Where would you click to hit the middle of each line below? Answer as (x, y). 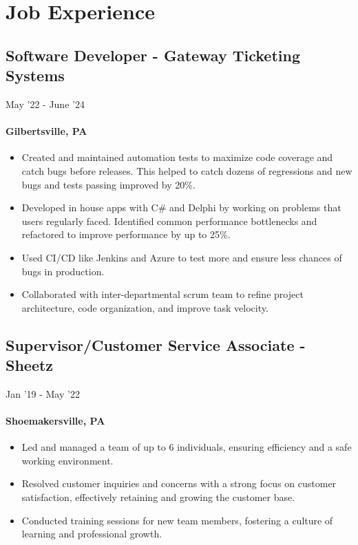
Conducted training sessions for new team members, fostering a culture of (177, 520)
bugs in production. (63, 271)
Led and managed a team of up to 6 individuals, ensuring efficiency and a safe (187, 447)
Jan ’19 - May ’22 (43, 393)
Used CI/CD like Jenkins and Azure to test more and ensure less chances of (182, 257)
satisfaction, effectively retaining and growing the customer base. (158, 497)
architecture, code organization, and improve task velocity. (145, 307)
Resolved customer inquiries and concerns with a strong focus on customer (179, 483)
